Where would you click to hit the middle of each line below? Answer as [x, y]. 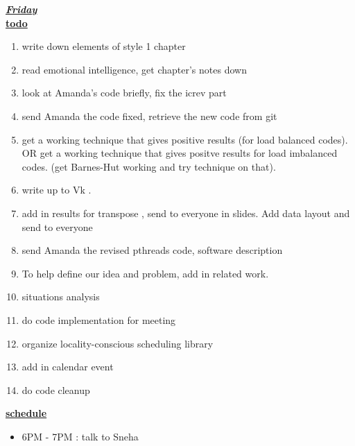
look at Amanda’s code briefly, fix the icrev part [124, 93]
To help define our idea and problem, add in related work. [145, 273]
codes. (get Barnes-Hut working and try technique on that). [149, 166]
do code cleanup [56, 389]
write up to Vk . [57, 190]
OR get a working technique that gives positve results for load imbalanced [180, 153]
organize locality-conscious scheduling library [118, 343]
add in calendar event [68, 367]
